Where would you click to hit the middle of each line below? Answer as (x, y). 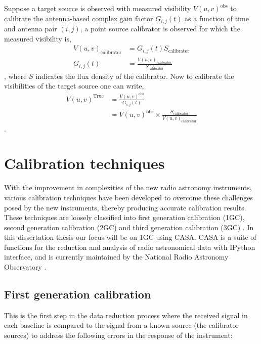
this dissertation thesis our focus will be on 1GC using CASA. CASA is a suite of (130, 237)
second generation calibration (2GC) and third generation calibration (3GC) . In (129, 227)
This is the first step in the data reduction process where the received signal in (126, 315)
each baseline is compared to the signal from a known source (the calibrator (122, 325)
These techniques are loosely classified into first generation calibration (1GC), (124, 217)
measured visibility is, (38, 38)
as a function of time (217, 18)
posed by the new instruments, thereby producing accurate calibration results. (125, 207)
